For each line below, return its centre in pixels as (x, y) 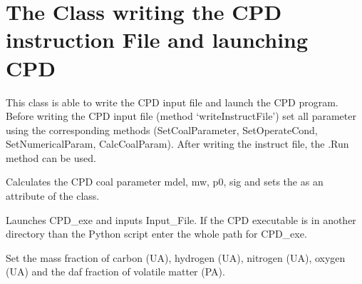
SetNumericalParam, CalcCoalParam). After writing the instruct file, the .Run (177, 144)
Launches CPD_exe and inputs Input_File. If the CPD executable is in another (181, 219)
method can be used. (51, 157)
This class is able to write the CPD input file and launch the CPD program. (172, 102)
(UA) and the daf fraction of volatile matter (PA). (115, 272)
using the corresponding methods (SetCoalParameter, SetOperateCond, (162, 130)
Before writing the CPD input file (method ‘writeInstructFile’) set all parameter (181, 116)
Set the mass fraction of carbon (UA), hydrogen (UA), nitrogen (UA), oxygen (176, 257)
